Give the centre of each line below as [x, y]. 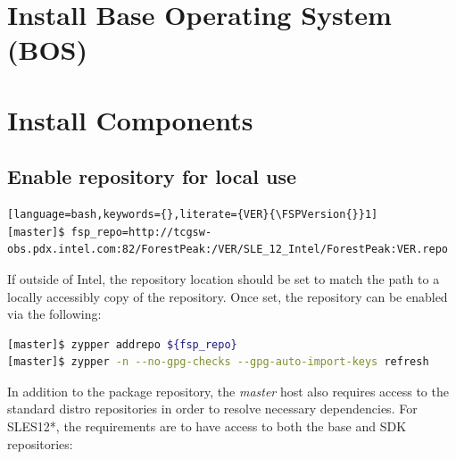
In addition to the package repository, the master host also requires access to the [228, 391]
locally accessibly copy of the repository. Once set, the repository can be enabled [228, 296]
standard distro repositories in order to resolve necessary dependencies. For [212, 409]
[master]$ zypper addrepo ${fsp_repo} [122, 344]
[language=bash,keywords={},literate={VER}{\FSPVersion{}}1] [193, 215]
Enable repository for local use [152, 176]
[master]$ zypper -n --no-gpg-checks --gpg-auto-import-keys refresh [218, 362]
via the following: [54, 314]
